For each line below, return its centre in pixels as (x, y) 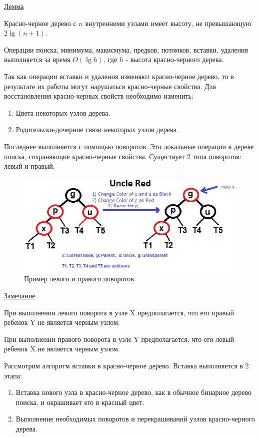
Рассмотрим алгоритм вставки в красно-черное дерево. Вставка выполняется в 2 (126, 366)
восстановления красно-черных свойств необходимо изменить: (99, 96)
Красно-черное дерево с (40, 23)
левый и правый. (29, 166)
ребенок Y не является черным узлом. (62, 322)
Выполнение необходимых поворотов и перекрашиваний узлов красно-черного (135, 419)
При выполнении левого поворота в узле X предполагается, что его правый (119, 312)
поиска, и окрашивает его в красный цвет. (80, 402)
